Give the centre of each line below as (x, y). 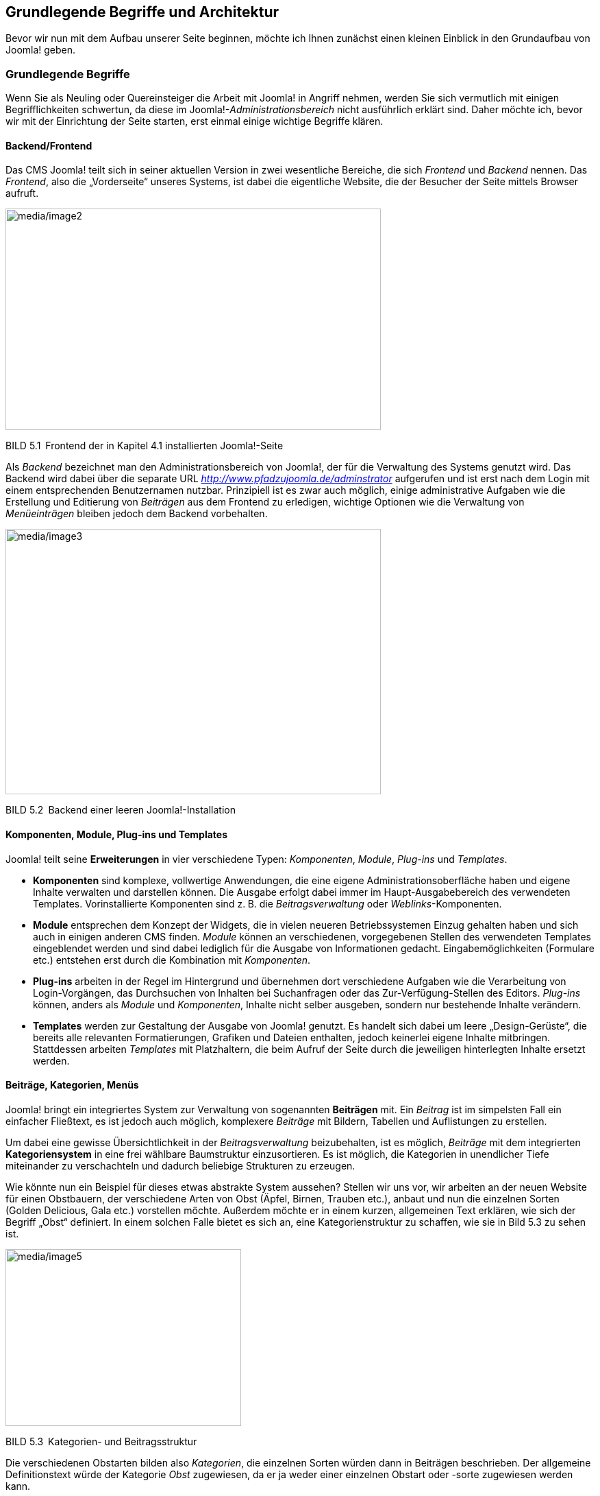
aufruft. (22, 193)
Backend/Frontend (49, 145)
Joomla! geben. (41, 50)
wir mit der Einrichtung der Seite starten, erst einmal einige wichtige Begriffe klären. (195, 121)
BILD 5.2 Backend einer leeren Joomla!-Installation (121, 810)
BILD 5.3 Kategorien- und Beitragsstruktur (101, 1441)
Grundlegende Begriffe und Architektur (142, 12)
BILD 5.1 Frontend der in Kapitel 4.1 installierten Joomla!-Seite (145, 446)
